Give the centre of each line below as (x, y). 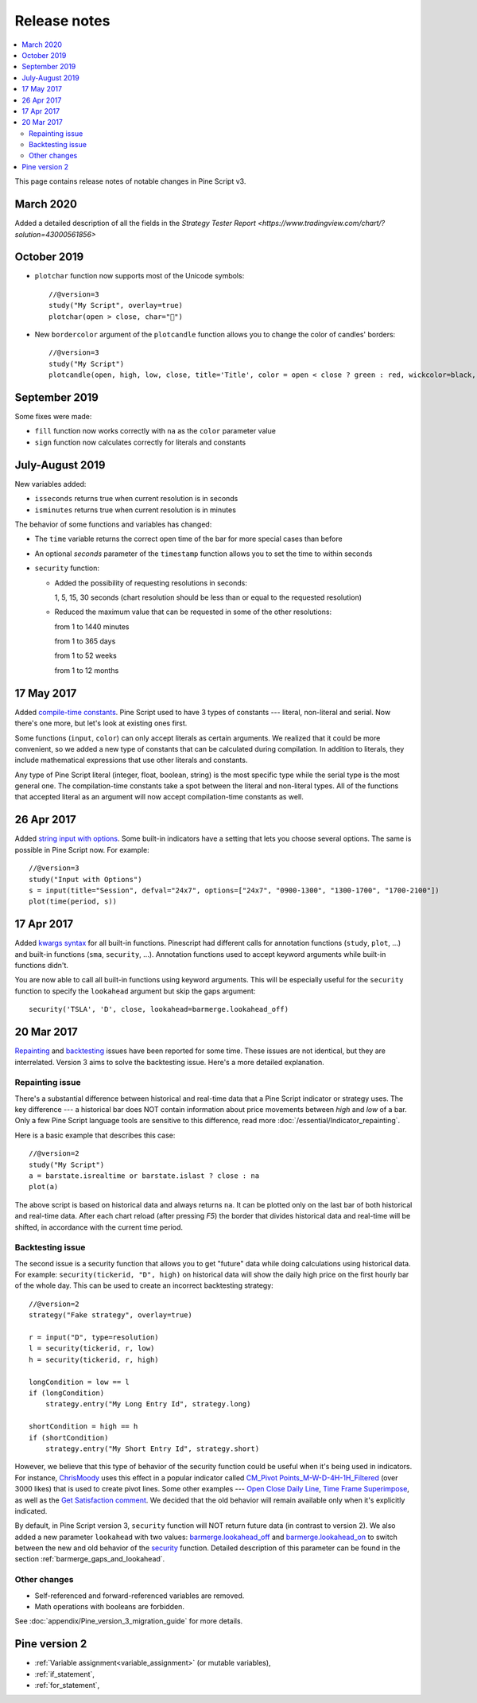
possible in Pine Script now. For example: (82, 850)
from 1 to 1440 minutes (92, 626)
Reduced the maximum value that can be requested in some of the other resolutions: (193, 612)
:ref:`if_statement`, (65, 1674)
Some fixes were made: (53, 417)
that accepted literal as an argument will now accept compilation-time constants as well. (159, 797)
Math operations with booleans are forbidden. (109, 1606)
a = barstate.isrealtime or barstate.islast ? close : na (144, 1176)
